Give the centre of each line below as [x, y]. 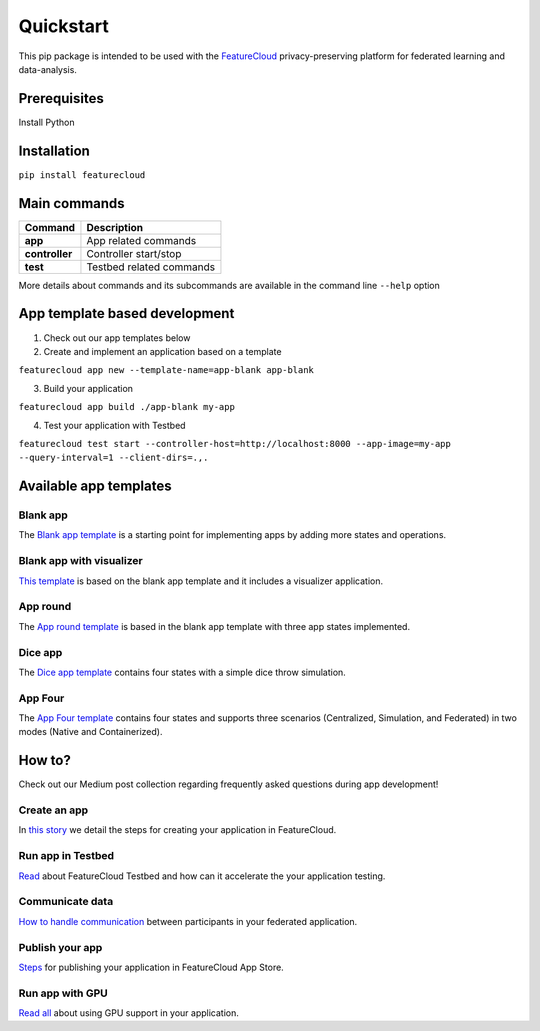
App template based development [126, 313]
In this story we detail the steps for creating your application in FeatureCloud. [177, 830]
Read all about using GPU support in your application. [129, 1013]
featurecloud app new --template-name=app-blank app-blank [166, 370]
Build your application [88, 388]
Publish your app [60, 947]
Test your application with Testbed [114, 425]
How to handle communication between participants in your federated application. [188, 921]
